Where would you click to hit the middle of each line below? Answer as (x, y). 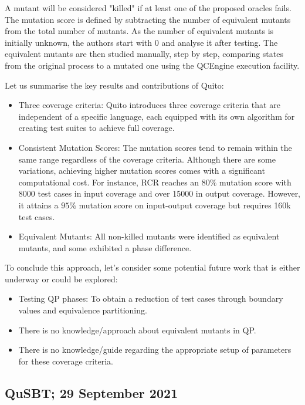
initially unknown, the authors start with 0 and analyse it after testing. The (141, 42)
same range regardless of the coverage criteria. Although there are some (147, 159)
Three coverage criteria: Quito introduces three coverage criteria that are (149, 105)
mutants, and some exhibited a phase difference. (105, 247)
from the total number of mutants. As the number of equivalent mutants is (139, 31)
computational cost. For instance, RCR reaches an (109, 182)
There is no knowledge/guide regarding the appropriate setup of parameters (155, 350)
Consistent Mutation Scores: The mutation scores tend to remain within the (155, 147)
